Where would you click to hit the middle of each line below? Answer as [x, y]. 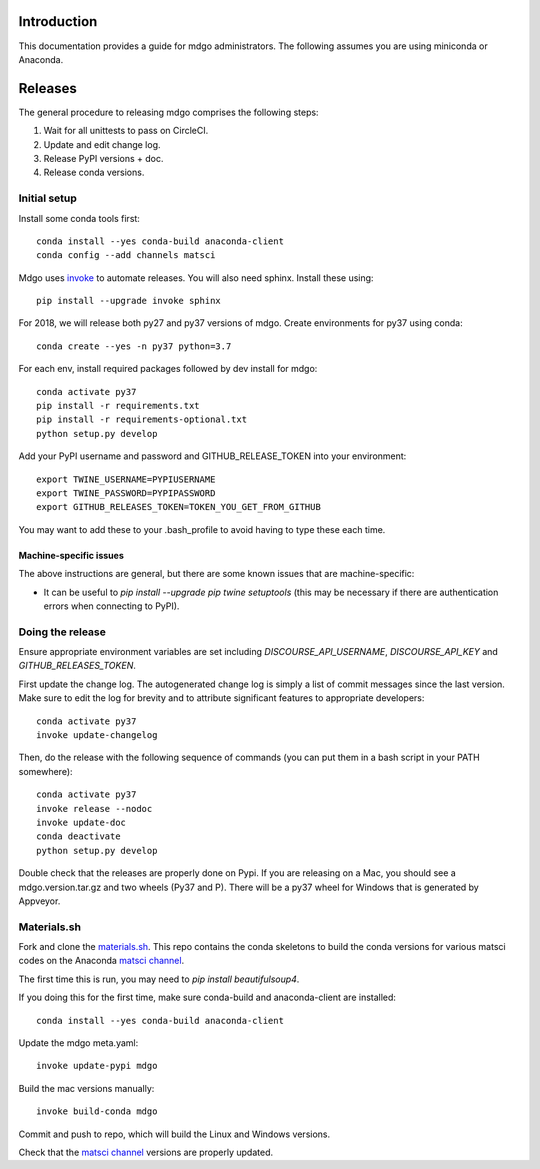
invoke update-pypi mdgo [97, 1066]
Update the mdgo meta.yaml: [78, 1043]
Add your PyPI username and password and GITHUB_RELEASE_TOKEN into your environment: [212, 456]
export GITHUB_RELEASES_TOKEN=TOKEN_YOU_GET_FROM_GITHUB [179, 507]
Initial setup [47, 198]
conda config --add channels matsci [126, 255]
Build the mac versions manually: [86, 1088]
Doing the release [62, 632]
